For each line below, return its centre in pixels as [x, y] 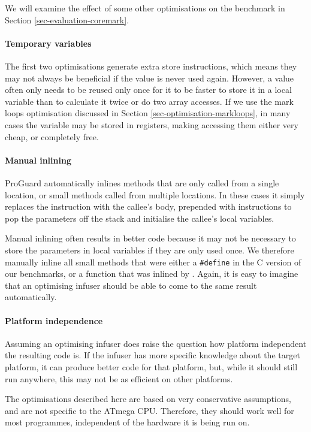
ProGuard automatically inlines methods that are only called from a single [142, 182]
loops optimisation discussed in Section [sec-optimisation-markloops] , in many [148, 113]
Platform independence [54, 320]
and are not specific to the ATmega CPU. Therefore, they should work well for [150, 410]
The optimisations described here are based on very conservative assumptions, [148, 399]
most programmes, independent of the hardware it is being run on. [127, 422]
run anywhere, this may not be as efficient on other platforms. [119, 378]
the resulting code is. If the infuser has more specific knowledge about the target [153, 355]
